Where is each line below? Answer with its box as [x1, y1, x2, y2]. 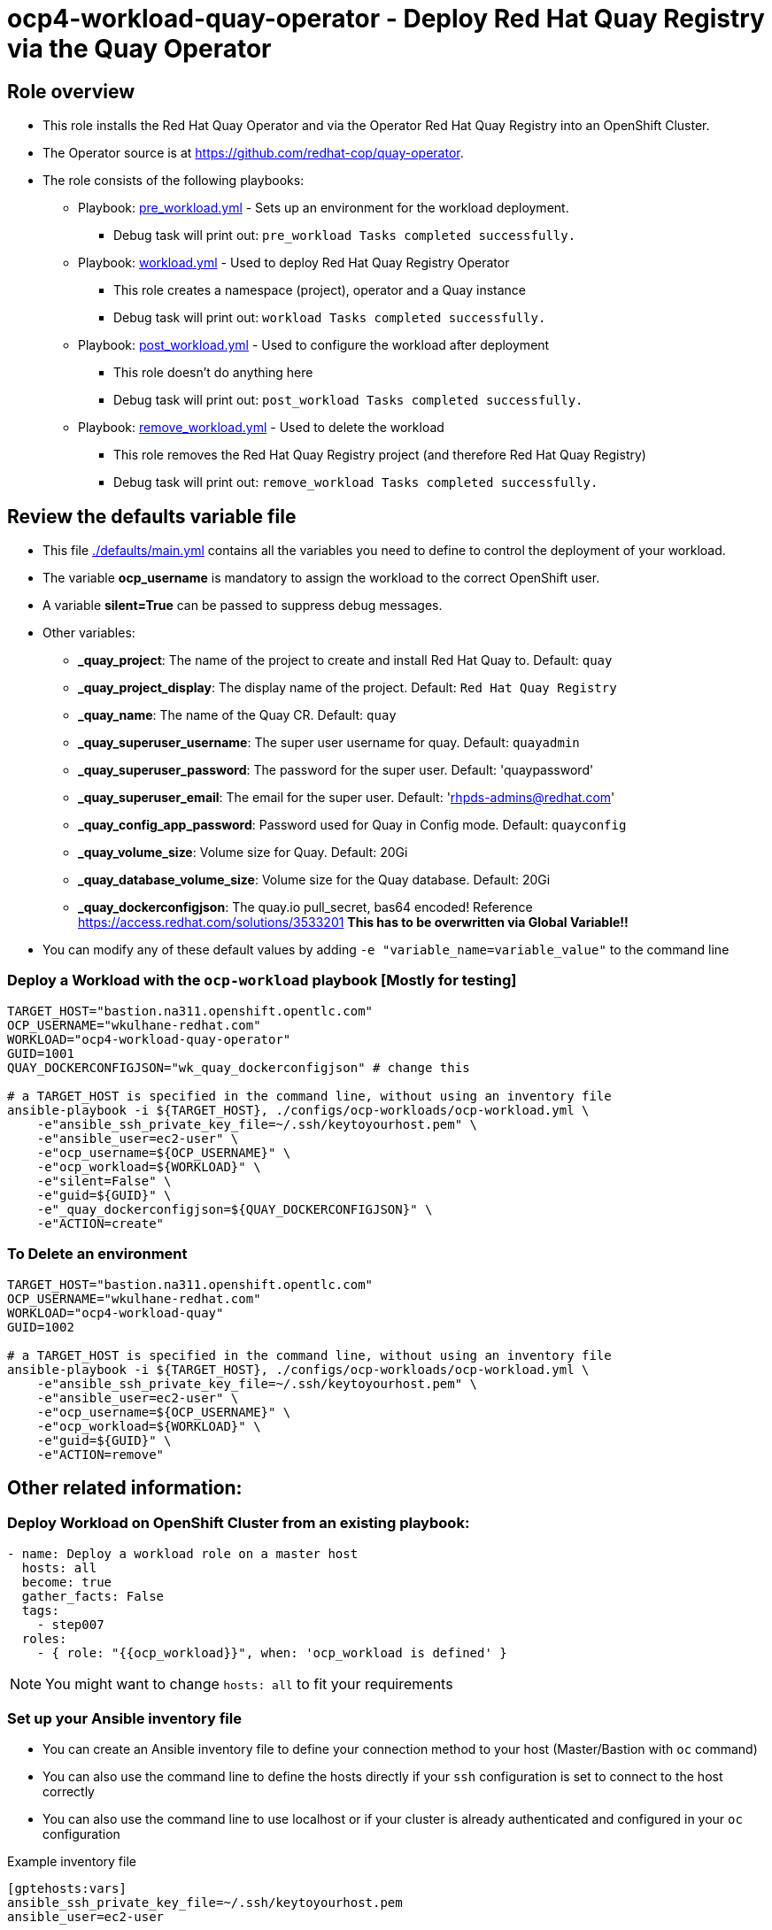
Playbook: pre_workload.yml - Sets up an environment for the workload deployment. [78, 200, 569, 216]
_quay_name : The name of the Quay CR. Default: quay [78, 707, 397, 723]
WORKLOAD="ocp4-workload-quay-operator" [7, 1031, 291, 1046]
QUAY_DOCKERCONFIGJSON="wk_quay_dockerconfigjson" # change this [7, 1060, 470, 1075]
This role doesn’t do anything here [113, 365, 313, 381]
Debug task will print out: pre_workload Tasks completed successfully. [113, 228, 576, 243]
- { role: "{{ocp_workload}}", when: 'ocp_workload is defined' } [36, 1645, 507, 1660]
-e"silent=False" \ [36, 1173, 172, 1188]
